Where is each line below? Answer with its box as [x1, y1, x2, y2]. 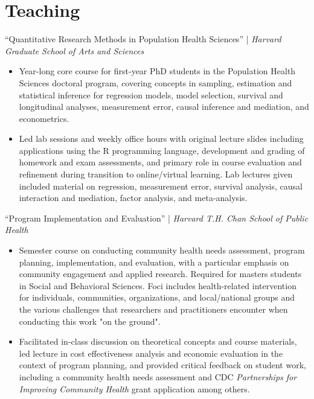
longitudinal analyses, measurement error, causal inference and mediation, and [19, 100, 309, 113]
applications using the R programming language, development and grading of [19, 144, 305, 156]
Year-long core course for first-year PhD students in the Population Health [19, 65, 296, 77]
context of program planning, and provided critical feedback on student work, [19, 359, 306, 371]
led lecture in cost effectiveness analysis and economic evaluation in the [19, 346, 283, 359]
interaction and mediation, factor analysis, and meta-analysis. [19, 191, 248, 204]
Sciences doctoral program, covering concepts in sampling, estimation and [19, 76, 292, 89]
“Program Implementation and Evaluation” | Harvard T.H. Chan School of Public [5, 211, 309, 224]
